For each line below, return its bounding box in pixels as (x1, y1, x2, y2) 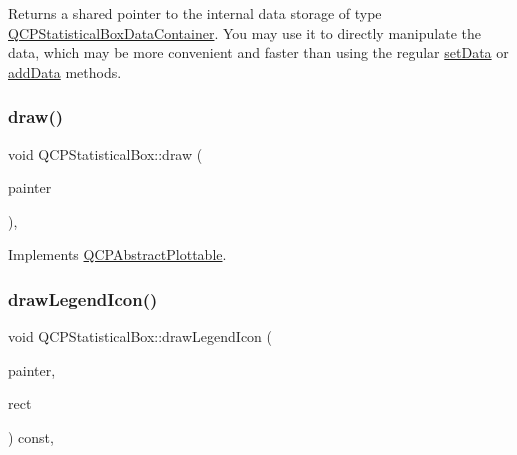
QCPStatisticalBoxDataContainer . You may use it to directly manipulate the (8, 22, 481, 43)
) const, (8, 426, 54, 447)
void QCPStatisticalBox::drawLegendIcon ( (8, 326, 272, 347)
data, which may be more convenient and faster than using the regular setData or (8, 42, 509, 63)
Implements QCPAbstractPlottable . (8, 244, 227, 265)
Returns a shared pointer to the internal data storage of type (8, 3, 382, 23)
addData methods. (8, 61, 122, 82)
